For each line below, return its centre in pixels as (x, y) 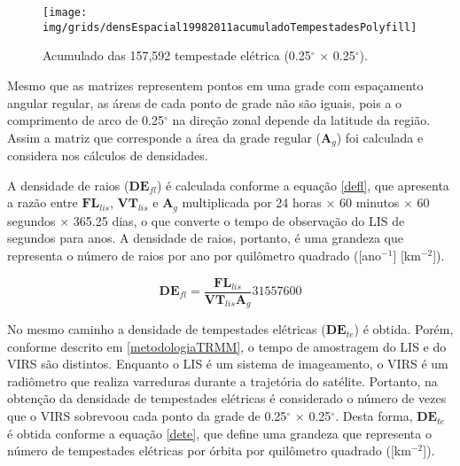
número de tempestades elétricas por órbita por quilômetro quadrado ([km (209, 450)
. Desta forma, (374, 416)
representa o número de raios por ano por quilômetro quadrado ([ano (195, 255)
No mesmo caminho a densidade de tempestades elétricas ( (167, 329)
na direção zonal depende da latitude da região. (301, 120)
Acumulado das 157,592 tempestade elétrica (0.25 (177, 55)
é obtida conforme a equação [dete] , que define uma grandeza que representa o (219, 433)
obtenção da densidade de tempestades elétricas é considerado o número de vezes (227, 398)
